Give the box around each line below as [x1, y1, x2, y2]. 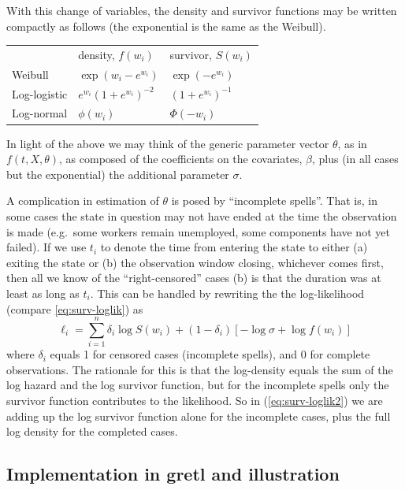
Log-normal [12, 105, 68, 121]
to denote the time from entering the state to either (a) [100, 239, 368, 255]
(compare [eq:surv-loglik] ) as [6, 300, 143, 317]
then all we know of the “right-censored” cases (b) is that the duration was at [6, 269, 381, 286]
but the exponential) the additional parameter [6, 165, 229, 182]
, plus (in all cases [311, 150, 399, 167]
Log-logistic [12, 85, 68, 102]
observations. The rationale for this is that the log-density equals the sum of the [6, 361, 393, 377]
